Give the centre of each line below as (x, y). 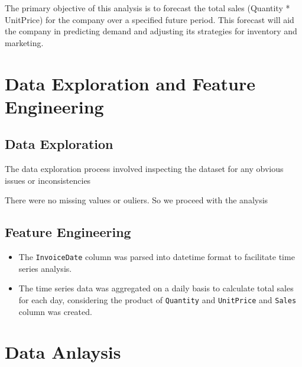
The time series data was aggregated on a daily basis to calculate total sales (156, 288)
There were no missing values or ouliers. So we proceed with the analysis (137, 200)
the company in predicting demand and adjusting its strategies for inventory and (151, 31)
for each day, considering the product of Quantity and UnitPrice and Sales (158, 299)
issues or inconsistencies (48, 180)
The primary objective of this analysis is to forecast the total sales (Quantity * (147, 8)
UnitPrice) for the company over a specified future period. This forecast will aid (150, 19)
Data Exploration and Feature (130, 83)
